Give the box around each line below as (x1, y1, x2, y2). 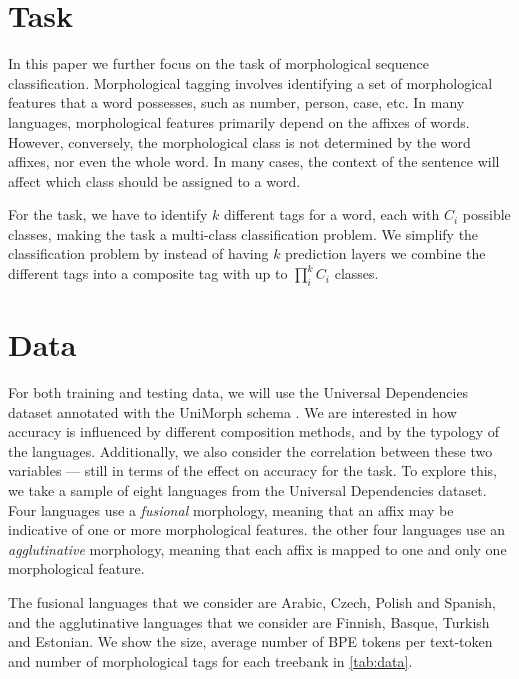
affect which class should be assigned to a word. (8, 170, 301, 191)
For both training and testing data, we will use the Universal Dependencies (8, 381, 469, 402)
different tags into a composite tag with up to (8, 263, 288, 284)
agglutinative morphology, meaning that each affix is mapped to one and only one (8, 538, 507, 559)
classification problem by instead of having (8, 243, 269, 264)
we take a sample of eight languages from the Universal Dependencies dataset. (8, 479, 487, 500)
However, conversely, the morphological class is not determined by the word (8, 131, 471, 152)
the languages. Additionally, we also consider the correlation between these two (8, 440, 493, 461)
